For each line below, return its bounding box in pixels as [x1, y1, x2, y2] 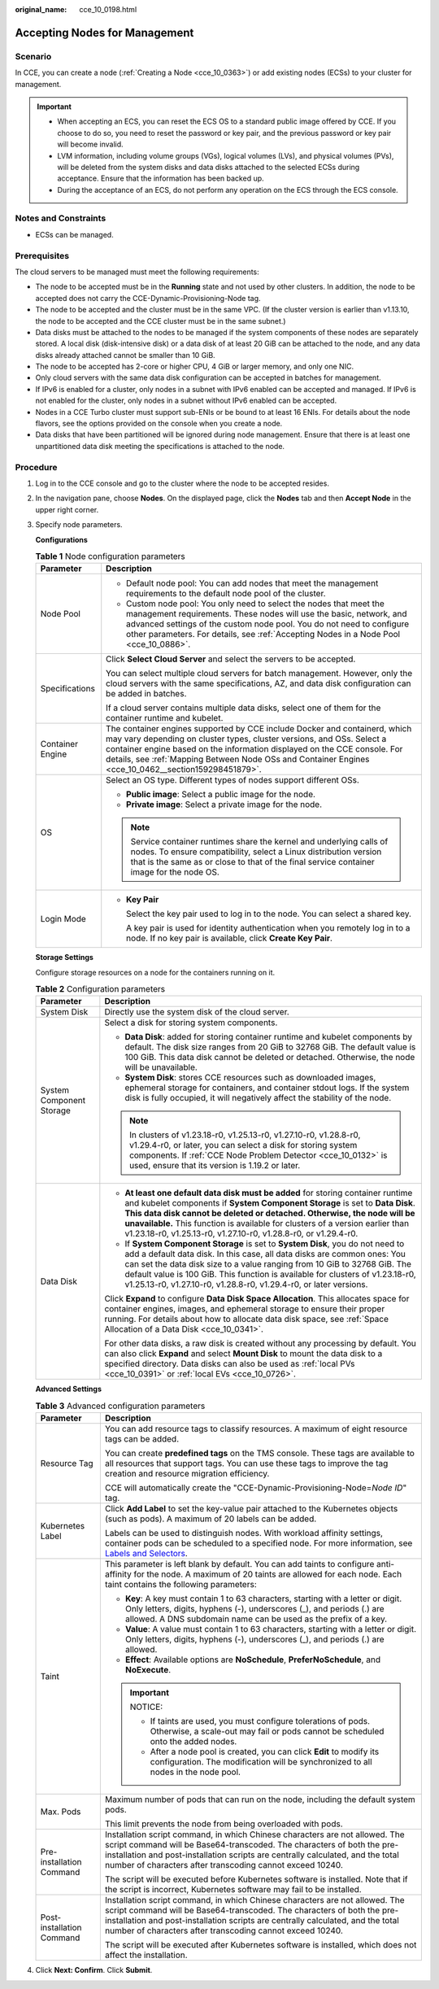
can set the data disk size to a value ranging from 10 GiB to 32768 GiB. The [124, 1258, 412, 1270]
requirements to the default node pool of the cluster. [126, 588, 326, 600]
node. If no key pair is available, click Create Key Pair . [126, 932, 333, 944]
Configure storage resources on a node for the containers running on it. [35, 967, 276, 977]
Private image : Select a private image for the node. [126, 799, 323, 810]
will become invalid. [57, 139, 124, 150]
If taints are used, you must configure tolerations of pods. [150, 1716, 370, 1727]
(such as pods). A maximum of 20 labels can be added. [104, 1513, 317, 1524]
